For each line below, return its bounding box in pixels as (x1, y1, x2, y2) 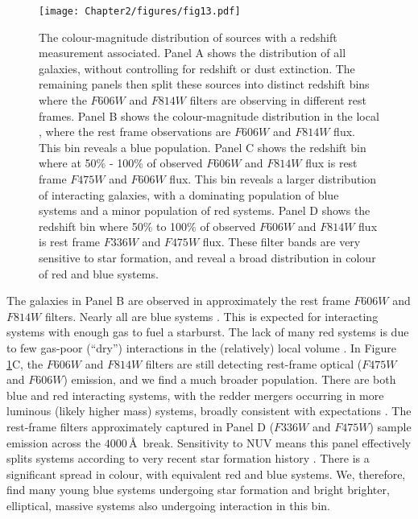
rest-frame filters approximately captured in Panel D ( (6, 418, 275, 435)
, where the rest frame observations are (39, 123, 231, 140)
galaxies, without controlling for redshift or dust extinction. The (39, 60, 355, 76)
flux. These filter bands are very (202, 233, 361, 250)
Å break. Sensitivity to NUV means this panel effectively (128, 434, 412, 451)
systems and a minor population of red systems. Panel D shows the (39, 202, 370, 219)
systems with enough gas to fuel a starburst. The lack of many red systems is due (6, 323, 409, 340)
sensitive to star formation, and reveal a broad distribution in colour (39, 249, 376, 266)
